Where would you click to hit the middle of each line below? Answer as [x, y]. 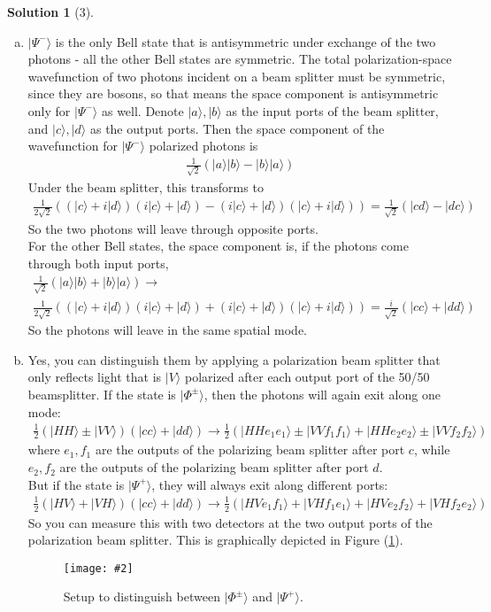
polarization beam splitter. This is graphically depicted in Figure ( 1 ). [215, 540]
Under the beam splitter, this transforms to [146, 187]
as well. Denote [142, 110]
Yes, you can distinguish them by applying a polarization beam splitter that [234, 359]
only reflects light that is [95, 377]
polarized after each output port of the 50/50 [307, 377]
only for [49, 110]
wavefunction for [73, 146]
